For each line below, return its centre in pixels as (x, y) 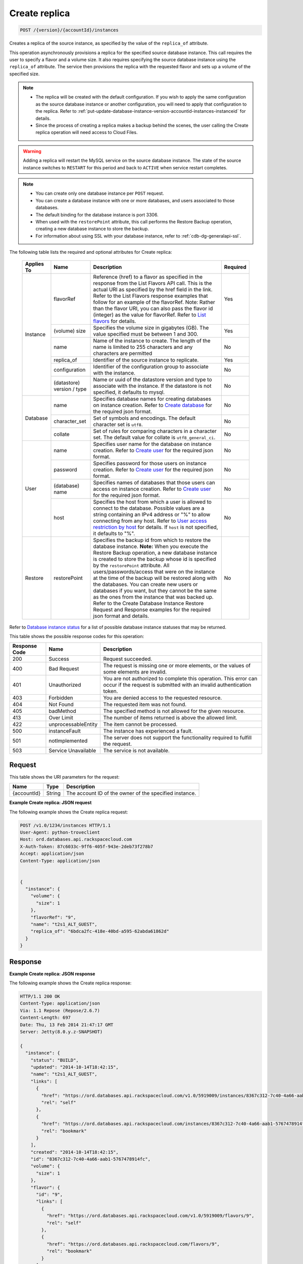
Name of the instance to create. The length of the (152, 340)
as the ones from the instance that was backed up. (154, 597)
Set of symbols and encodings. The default (144, 418)
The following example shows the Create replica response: (70, 983)
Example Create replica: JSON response (52, 974)
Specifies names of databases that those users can (154, 482)
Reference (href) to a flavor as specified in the (148, 277)
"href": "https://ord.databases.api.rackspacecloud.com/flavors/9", (133, 1244)
